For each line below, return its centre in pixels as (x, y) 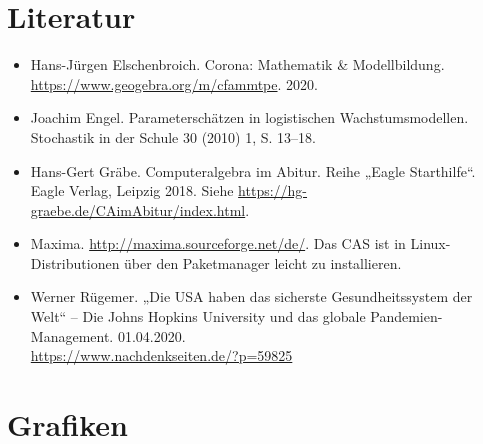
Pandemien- (406, 316)
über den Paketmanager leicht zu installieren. (263, 262)
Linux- (430, 243)
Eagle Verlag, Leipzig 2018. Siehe (132, 190)
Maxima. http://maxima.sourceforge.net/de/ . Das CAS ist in (218, 243)
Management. (72, 335)
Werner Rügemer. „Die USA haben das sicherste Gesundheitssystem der (251, 296)
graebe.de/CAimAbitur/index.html (138, 209)
